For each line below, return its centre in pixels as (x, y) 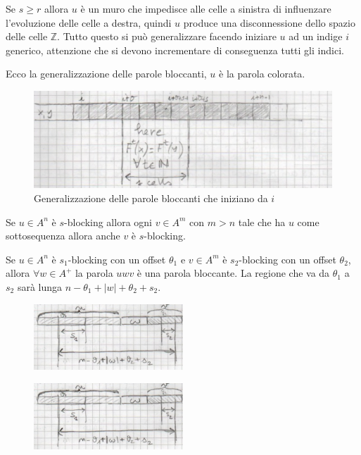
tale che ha (262, 222)
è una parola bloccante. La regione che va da (233, 273)
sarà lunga (40, 287)
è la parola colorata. (262, 74)
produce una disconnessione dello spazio (269, 22)
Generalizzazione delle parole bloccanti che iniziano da (151, 198)
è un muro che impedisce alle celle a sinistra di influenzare (206, 8)
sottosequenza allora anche (63, 236)
